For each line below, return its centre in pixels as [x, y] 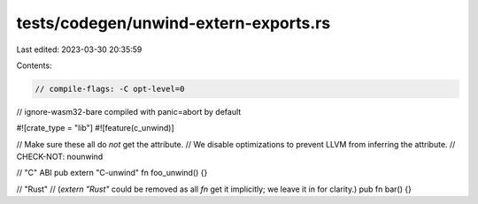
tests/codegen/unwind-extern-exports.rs [173, 23]
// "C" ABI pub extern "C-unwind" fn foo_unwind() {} [112, 173]
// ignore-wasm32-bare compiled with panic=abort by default [129, 111]
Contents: [34, 65]
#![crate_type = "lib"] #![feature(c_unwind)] [95, 128]
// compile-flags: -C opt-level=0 [110, 89]
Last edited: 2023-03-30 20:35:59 [79, 49]
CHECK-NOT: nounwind [60, 157]
